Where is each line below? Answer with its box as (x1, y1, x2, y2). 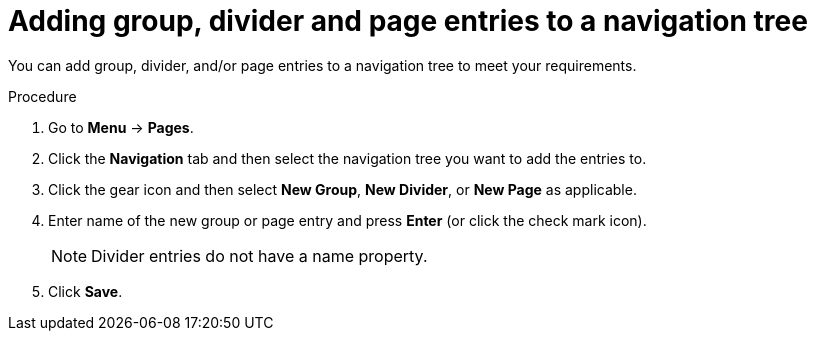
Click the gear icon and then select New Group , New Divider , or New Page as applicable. (48, 180, 637, 198)
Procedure (8, 87, 77, 105)
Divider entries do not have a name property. (91, 245, 428, 266)
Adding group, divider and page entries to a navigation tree (8, 4, 808, 38)
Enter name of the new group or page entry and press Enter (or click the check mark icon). (48, 211, 647, 229)
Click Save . (48, 282, 123, 300)
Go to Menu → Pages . (48, 118, 194, 136)
